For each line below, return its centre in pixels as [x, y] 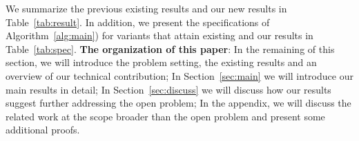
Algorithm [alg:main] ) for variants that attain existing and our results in [159, 35]
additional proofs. [43, 130]
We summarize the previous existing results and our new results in [146, 8]
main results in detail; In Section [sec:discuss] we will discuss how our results [168, 89]
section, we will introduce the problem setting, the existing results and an [161, 62]
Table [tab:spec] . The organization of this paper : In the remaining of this [170, 48]
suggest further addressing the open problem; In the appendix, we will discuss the [178, 103]
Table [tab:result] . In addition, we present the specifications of [138, 22]
